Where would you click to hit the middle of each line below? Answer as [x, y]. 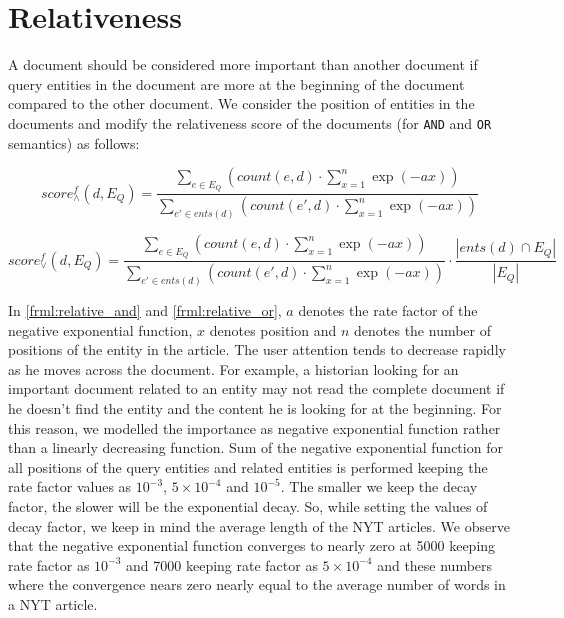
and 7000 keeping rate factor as [222, 564]
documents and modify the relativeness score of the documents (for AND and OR [250, 122]
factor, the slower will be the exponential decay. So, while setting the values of [248, 505]
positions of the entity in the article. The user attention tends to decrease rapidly [257, 349]
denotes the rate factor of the [388, 310]
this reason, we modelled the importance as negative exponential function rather [254, 427]
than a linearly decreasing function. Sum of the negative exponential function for [255, 447]
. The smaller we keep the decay [379, 486]
